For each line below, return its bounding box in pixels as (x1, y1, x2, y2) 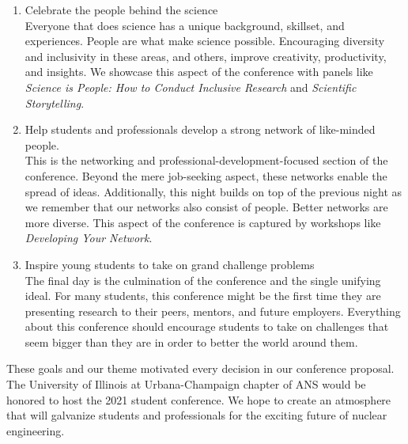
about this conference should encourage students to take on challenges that (25, 318, 389, 335)
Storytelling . (25, 94, 85, 111)
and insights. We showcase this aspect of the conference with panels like (25, 63, 373, 80)
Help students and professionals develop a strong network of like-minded (25, 121, 376, 138)
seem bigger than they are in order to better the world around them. (25, 333, 358, 350)
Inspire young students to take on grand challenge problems (25, 256, 315, 272)
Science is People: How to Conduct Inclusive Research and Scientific (25, 78, 357, 95)
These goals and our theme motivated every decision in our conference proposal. (6, 360, 395, 377)
